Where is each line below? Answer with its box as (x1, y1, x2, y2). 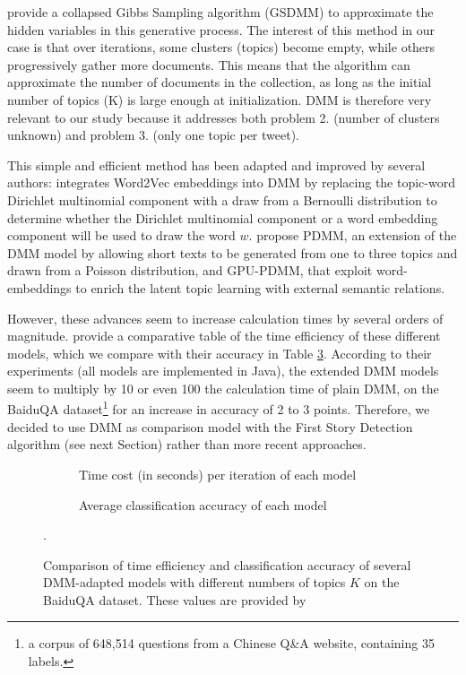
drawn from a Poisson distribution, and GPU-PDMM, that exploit (7, 261, 373, 280)
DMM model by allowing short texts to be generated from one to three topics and (7, 243, 458, 262)
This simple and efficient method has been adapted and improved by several (7, 155, 426, 174)
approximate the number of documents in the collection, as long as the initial (7, 73, 432, 91)
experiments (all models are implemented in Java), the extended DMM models (7, 361, 439, 380)
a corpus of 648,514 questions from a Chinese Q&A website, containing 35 (28, 634, 435, 653)
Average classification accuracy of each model (79, 495, 327, 514)
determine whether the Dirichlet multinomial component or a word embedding (7, 208, 438, 227)
